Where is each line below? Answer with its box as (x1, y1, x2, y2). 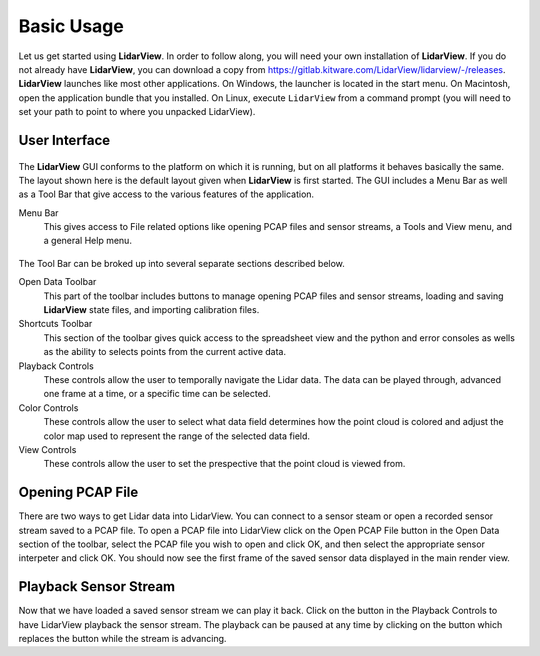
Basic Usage (18, 15, 124, 37)
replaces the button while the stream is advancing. (18, 633, 227, 645)
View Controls (18, 443, 77, 455)
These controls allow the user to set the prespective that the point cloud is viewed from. (43, 458, 406, 470)
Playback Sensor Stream (18, 578, 176, 595)
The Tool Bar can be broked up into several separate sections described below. (18, 257, 345, 269)
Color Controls (18, 401, 79, 414)
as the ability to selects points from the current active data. (43, 346, 287, 358)
